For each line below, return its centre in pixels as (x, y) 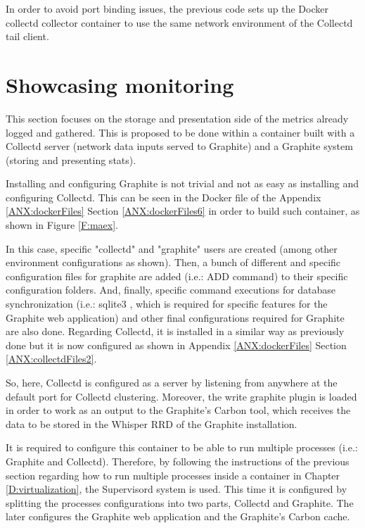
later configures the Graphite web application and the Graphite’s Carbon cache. (178, 516)
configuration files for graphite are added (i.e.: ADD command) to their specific (177, 276)
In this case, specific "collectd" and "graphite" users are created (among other (172, 248)
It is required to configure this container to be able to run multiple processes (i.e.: (182, 447)
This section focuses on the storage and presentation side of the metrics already (177, 118)
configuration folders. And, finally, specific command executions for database (171, 290)
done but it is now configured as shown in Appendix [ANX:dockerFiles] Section (176, 345)
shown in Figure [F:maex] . (62, 225)
